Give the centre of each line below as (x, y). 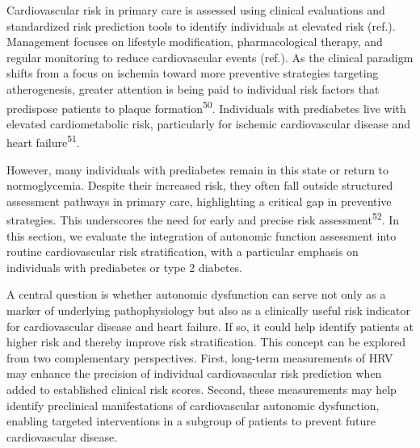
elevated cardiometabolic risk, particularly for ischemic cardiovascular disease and (208, 123)
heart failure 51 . (43, 141)
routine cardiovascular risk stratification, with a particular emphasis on (183, 251)
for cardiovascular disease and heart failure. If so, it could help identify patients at (210, 326)
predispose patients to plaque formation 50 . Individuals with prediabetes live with (206, 107)
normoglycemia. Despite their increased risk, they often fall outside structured (200, 185)
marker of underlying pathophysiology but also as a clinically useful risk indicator (208, 310)
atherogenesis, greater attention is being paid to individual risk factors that (193, 88)
